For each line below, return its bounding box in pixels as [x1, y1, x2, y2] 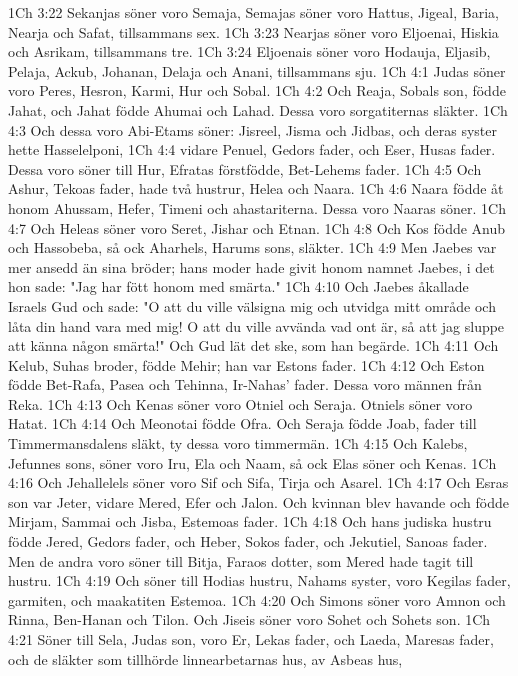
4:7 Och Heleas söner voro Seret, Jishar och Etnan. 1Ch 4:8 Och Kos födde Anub [8, 217, 506, 238]
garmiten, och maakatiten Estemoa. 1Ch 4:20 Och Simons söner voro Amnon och [8, 589, 506, 610]
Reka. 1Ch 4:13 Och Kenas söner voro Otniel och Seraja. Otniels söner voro [8, 393, 473, 414]
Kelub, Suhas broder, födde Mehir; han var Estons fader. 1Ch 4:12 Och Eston [8, 354, 485, 375]
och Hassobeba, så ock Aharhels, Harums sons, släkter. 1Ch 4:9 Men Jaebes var [8, 237, 497, 258]
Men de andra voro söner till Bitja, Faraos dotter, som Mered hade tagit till [8, 550, 474, 571]
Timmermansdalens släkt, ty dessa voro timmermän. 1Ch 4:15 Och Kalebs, [8, 433, 468, 454]
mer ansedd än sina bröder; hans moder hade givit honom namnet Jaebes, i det [8, 256, 495, 277]
